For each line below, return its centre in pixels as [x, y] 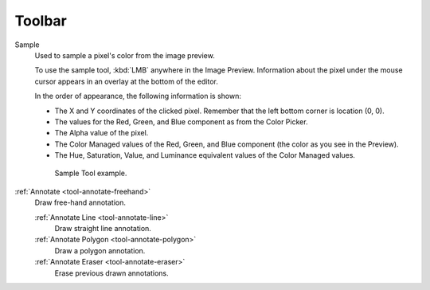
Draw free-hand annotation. [80, 202]
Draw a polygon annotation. [100, 250]
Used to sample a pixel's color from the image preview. [125, 55]
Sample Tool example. [91, 173]
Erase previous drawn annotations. [111, 273]
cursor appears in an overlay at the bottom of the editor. [126, 81]
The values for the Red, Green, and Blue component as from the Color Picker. [181, 121]
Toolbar [41, 21]
